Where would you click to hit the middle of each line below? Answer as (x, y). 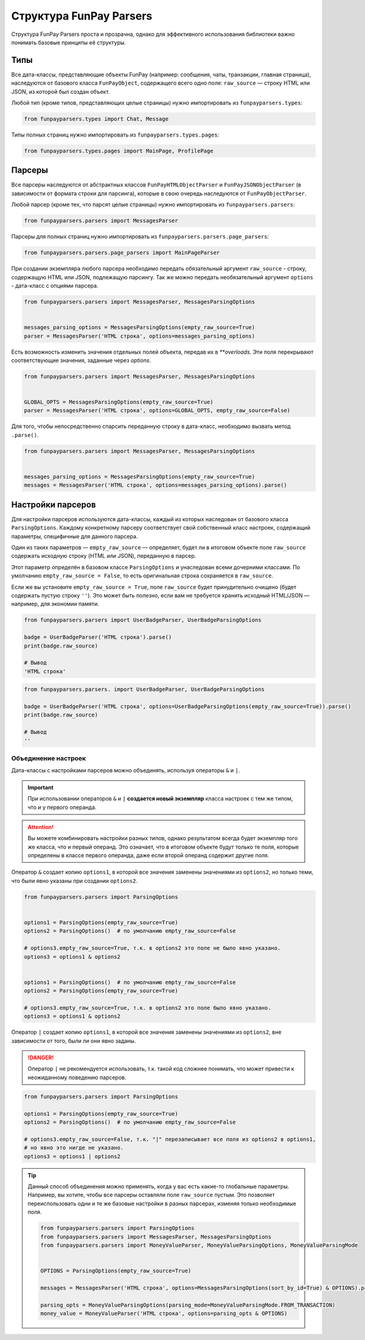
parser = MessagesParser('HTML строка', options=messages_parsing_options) (140, 336)
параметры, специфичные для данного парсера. (75, 536)
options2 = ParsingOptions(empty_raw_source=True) (101, 991)
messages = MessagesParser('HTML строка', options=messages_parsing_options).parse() (155, 485)
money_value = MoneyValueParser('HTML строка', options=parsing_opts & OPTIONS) (164, 1313)
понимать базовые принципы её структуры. (68, 42)
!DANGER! (41, 1058)
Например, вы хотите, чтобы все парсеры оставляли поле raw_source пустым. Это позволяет (151, 1195)
